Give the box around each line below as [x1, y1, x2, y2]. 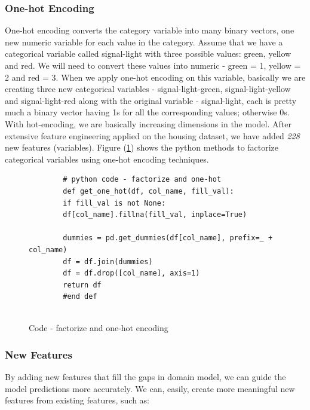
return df [63, 280, 102, 289]
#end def [63, 292, 97, 301]
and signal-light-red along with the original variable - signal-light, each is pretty [5, 94, 297, 106]
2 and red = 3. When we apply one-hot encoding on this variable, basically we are [5, 71, 306, 83]
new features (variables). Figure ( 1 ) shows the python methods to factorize [5, 141, 279, 154]
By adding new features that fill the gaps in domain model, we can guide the [5, 371, 286, 383]
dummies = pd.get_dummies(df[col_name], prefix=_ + [63, 234, 273, 243]
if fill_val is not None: [63, 198, 166, 207]
